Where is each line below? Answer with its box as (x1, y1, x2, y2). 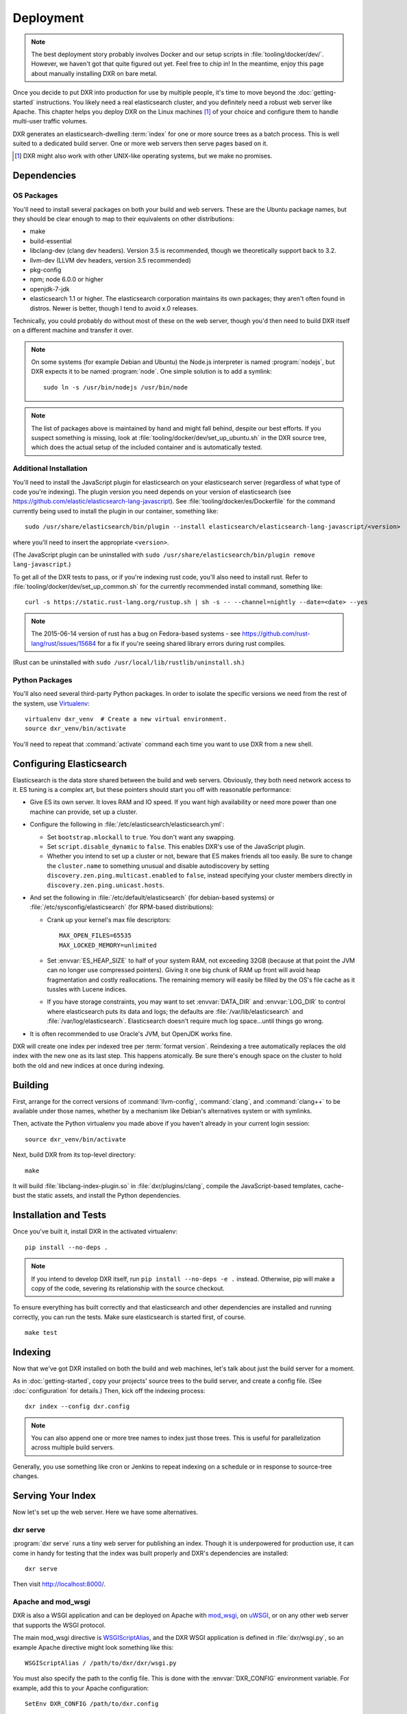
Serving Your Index (12, 1490, 96, 1501)
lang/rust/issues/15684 (31, 639, 97, 647)
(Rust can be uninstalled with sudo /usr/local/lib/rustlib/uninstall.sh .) (12, 658, 245, 666)
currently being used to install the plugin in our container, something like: (12, 507, 219, 515)
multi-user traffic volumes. (12, 117, 88, 125)
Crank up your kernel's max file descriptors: (47, 915, 171, 924)
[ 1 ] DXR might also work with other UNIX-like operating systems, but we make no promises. (14, 152, 273, 160)
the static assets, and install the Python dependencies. (26, 1192, 182, 1200)
